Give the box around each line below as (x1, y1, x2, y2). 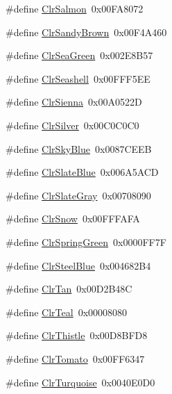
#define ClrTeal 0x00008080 (6, 304, 128, 319)
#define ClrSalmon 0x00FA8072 (6, 1, 144, 15)
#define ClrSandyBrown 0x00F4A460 (6, 24, 167, 39)
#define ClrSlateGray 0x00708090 (6, 188, 151, 202)
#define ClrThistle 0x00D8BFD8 (6, 328, 148, 343)
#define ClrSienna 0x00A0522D (6, 95, 142, 109)
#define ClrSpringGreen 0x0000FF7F (6, 234, 166, 249)
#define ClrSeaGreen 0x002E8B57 (6, 48, 153, 63)
